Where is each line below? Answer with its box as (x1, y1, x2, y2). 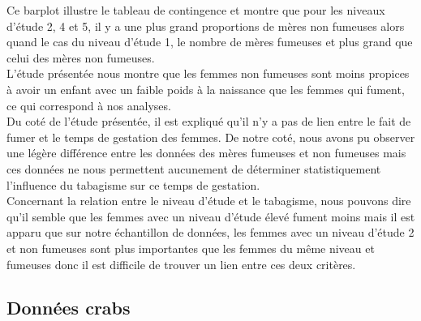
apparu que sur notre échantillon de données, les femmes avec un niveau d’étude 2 (6, 224, 415, 241)
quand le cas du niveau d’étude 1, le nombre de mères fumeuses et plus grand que (6, 33, 413, 50)
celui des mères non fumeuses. (6, 49, 155, 66)
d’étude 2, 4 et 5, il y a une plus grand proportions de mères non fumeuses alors (6, 17, 405, 34)
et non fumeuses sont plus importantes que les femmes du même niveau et (6, 239, 375, 256)
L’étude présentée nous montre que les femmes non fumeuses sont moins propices (6, 65, 410, 82)
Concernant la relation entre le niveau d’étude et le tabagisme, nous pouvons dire (6, 192, 411, 209)
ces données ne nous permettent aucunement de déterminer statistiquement (6, 160, 381, 177)
